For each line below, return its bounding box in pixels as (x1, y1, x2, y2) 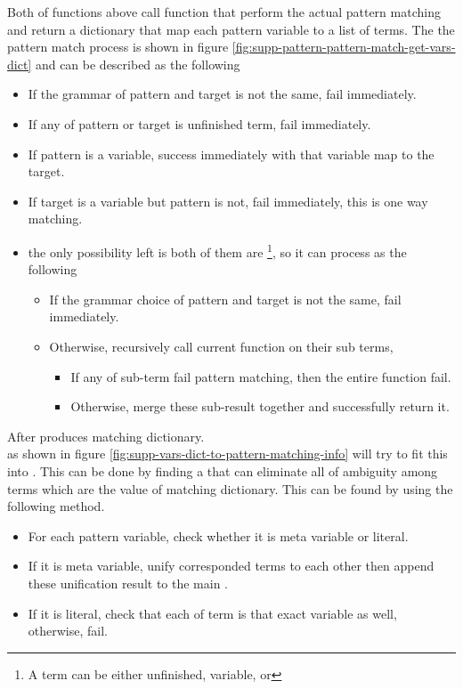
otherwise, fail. (28, 621, 108, 640)
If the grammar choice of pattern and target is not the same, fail (49, 289, 402, 308)
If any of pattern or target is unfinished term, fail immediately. (28, 114, 371, 133)
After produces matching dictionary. (7, 426, 205, 445)
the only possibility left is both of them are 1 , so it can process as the (28, 239, 407, 261)
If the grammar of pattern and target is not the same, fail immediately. (28, 85, 417, 103)
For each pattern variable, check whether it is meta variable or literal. (28, 526, 409, 545)
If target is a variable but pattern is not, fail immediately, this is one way (28, 191, 428, 210)
